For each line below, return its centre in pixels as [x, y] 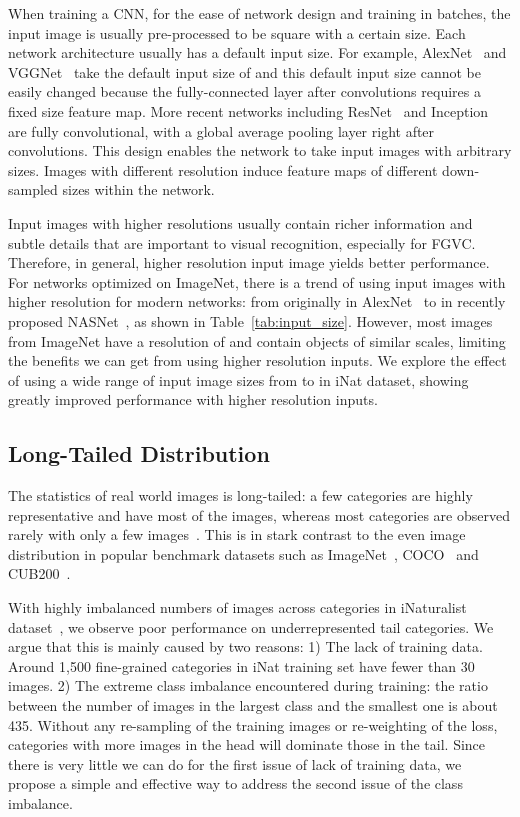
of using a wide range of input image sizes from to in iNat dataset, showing [238, 379]
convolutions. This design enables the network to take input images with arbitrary [260, 150]
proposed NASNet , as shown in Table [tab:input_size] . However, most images [250, 320]
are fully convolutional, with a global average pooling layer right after [221, 130]
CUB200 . [39, 573]
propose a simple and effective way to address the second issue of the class [235, 783]
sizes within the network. [138, 189]
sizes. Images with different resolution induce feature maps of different [223, 169]
